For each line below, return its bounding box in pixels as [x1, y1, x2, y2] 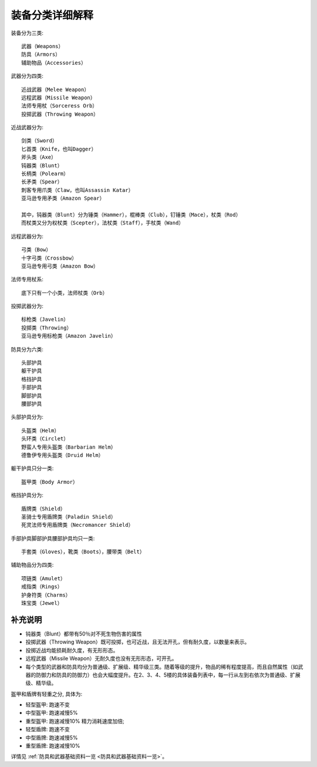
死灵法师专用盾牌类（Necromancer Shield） [21, 522, 134, 529]
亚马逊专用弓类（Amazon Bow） [21, 263, 99, 270]
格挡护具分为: [11, 492, 44, 499]
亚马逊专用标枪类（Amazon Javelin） [21, 332, 117, 339]
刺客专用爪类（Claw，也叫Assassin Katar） [21, 187, 134, 193]
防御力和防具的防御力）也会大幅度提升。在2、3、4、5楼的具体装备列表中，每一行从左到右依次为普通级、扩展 [35, 671, 301, 678]
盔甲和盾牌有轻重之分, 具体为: [11, 690, 83, 697]
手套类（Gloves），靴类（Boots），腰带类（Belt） [21, 549, 145, 555]
